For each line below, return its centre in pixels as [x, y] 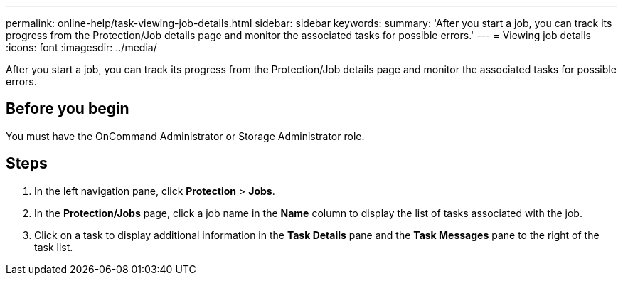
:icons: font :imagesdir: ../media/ [81, 47]
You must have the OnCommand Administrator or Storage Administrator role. [185, 136]
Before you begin [68, 109]
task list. [54, 247]
